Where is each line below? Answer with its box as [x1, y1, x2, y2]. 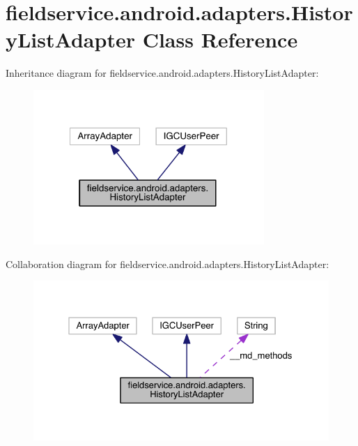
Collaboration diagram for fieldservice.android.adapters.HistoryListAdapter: [6, 256, 329, 271]
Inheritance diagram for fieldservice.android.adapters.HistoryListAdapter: [6, 66, 319, 80]
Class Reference [142, 25, 298, 54]
